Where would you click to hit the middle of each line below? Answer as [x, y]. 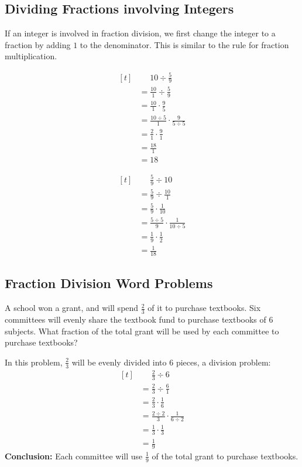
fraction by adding [38, 44]
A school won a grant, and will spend [72, 308]
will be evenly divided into [119, 362]
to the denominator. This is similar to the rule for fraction [184, 44]
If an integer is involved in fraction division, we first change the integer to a [140, 33]
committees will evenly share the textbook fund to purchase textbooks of [135, 319]
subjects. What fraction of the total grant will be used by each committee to [142, 331]
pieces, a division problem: [223, 362]
